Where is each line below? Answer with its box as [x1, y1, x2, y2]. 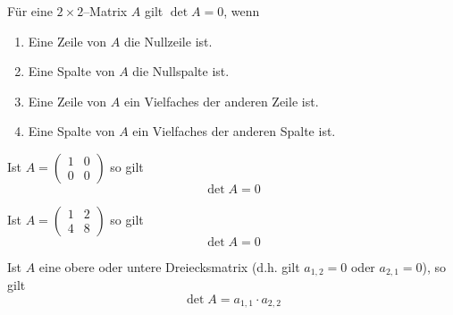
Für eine [7, 2, 53, 20]
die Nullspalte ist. [132, 62, 230, 81]
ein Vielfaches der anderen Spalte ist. [132, 122, 336, 140]
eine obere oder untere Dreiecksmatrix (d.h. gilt [38, 257, 300, 276]
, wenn [223, 2, 260, 20]
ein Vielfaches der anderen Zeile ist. [123, 91, 319, 110]
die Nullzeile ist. [123, 31, 213, 50]
